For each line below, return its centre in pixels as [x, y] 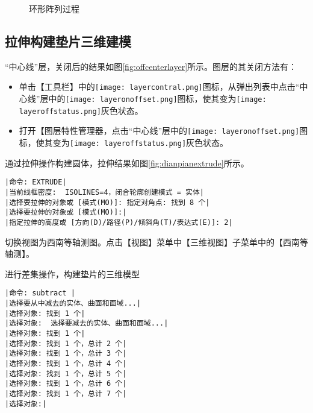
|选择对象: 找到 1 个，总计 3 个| [66, 354]
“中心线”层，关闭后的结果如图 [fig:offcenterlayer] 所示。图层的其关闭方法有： [151, 66]
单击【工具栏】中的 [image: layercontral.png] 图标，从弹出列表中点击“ [159, 87]
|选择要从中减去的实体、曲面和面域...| [73, 303]
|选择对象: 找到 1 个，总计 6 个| [66, 384]
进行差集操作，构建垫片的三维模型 [72, 273]
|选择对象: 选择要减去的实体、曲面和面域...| [87, 323]
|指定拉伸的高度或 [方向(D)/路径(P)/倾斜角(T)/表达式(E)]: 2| [119, 222]
